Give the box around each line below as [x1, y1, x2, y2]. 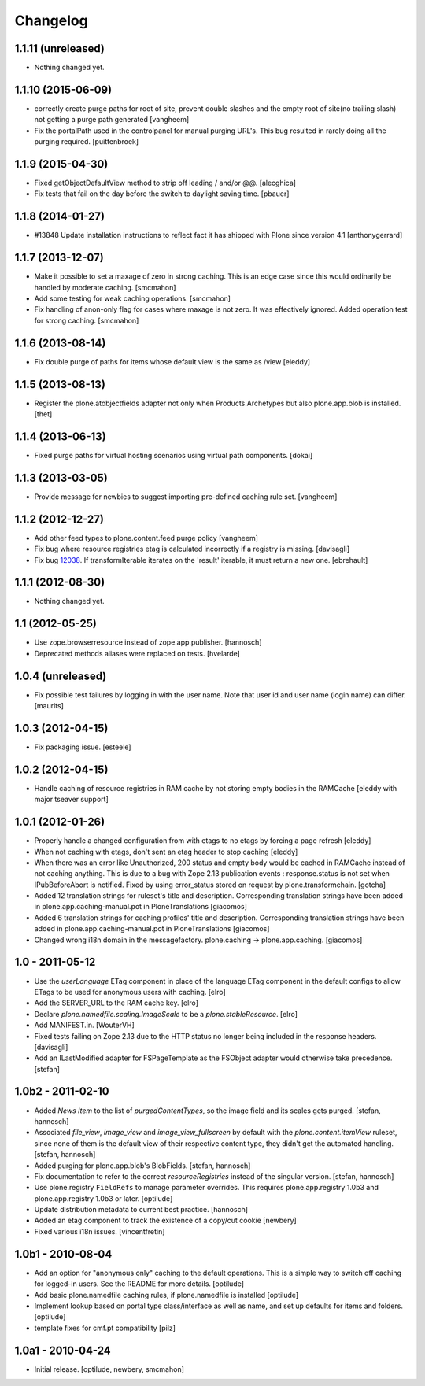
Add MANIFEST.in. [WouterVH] [34, 1020, 135, 1030]
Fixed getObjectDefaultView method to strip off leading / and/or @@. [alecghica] [34, 178, 297, 188]
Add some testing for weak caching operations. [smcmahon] [34, 294, 231, 303]
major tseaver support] [34, 795, 109, 804]
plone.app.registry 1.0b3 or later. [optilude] [34, 1193, 173, 1203]
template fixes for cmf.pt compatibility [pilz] [34, 1323, 176, 1332]
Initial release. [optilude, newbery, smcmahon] [34, 1364, 185, 1373]
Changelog [14, 12, 88, 29]
